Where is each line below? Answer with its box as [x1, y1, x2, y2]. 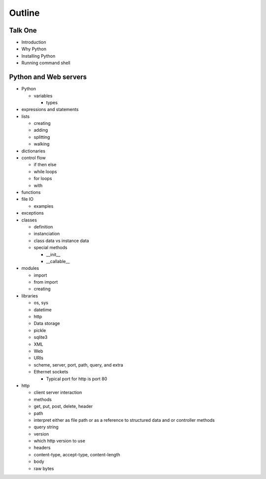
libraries [21, 293, 38, 298]
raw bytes [33, 465, 54, 471]
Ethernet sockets [33, 369, 68, 375]
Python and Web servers [9, 73, 87, 81]
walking [33, 141, 50, 147]
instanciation [33, 231, 60, 237]
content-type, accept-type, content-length [33, 451, 121, 457]
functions [21, 189, 41, 195]
